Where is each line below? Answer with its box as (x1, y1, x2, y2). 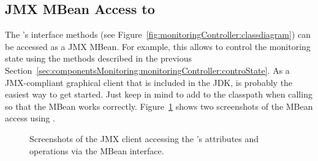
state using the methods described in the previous (5, 52, 192, 65)
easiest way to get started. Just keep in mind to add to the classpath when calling (5, 88, 312, 101)
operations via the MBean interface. (29, 144, 164, 157)
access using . (5, 112, 55, 124)
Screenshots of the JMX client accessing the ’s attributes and (29, 132, 259, 145)
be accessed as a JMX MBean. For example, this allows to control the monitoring (5, 40, 311, 52)
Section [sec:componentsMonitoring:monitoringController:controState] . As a (5, 63, 290, 76)
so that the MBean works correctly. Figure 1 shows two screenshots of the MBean (5, 99, 313, 112)
